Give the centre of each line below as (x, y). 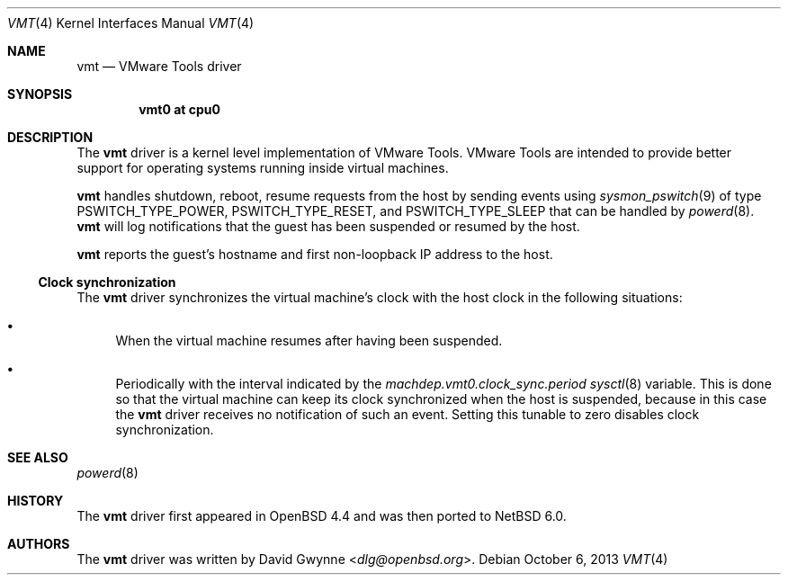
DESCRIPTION (50, 137)
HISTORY (36, 501)
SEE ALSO (38, 457)
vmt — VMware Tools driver (159, 66)
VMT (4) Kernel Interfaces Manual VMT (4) (131, 23)
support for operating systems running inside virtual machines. (263, 168)
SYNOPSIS (40, 94)
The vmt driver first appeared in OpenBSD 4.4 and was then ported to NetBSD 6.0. (322, 516)
